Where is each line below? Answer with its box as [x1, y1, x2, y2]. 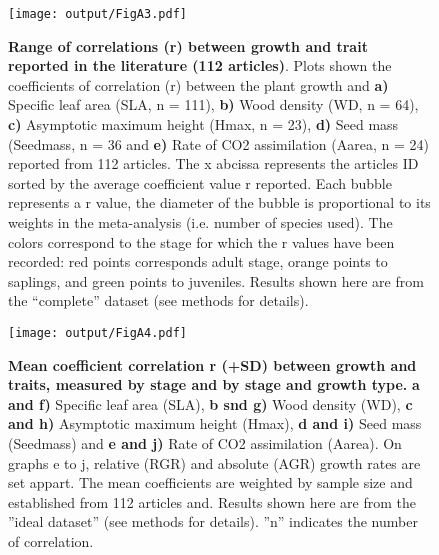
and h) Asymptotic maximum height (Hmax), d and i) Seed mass [8, 413, 422, 434]
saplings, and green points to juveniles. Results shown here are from [8, 270, 424, 291]
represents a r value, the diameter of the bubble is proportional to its [8, 192, 431, 213]
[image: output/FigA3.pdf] [8, 7, 187, 21]
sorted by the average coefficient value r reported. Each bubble [8, 172, 392, 193]
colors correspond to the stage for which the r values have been [8, 231, 395, 252]
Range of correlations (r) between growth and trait [8, 35, 368, 56]
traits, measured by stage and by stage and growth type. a [8, 374, 420, 395]
